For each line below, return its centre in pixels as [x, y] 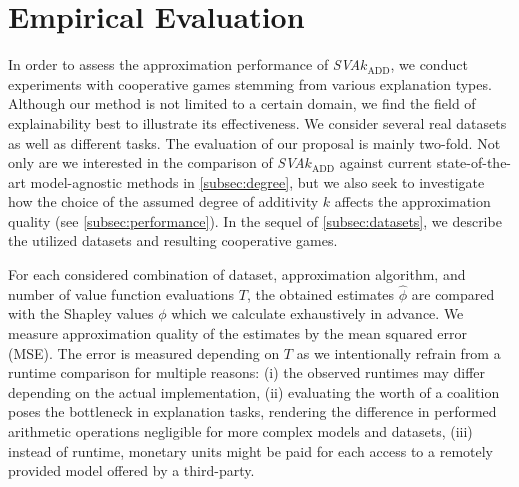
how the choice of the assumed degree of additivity [163, 201]
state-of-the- [474, 162]
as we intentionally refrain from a [398, 352]
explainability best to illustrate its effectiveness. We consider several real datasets [257, 122]
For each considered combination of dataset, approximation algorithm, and [237, 274]
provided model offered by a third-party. [131, 470]
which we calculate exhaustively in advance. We [317, 313]
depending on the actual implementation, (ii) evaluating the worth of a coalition [254, 391]
